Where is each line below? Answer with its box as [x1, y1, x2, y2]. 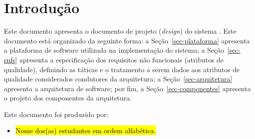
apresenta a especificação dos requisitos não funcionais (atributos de [19, 54, 224, 64]
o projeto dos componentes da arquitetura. [4, 93, 132, 103]
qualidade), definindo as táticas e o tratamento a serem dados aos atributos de [4, 64, 240, 74]
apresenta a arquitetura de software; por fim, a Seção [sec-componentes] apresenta [4, 83, 251, 93]
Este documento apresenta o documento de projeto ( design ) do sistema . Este [4, 26, 236, 36]
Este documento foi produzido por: [4, 109, 109, 119]
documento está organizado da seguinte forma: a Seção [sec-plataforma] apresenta [4, 35, 250, 45]
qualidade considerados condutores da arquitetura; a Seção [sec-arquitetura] [4, 74, 232, 84]
